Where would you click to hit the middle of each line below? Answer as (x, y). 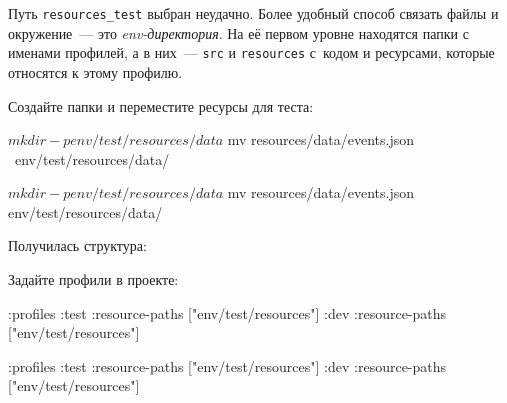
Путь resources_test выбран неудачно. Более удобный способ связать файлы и (253, 13)
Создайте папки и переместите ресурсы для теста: (161, 105)
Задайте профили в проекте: (93, 279)
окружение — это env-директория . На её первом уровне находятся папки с (238, 32)
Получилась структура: (77, 245)
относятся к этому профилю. (95, 71)
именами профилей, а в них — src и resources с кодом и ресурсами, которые (251, 52)
